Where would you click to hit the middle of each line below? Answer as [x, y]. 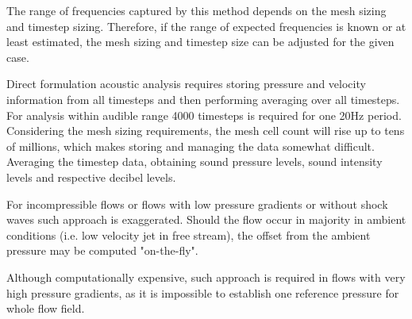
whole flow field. [46, 308]
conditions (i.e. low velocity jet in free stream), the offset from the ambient [189, 234]
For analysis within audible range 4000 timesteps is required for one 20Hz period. [204, 115]
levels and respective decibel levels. [91, 177]
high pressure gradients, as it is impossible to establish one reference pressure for [203, 292]
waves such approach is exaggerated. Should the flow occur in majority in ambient [206, 219]
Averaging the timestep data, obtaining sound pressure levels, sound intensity [194, 161]
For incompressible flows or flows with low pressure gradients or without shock [197, 204]
